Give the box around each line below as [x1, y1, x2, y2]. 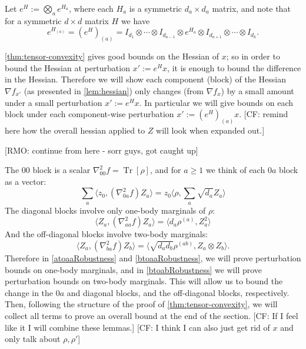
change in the [5, 286, 54, 298]
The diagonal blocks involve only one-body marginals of [5, 204, 206, 216]
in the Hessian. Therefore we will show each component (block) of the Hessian [5, 73, 286, 85]
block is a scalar [32, 164, 91, 176]
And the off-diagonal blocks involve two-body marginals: [5, 228, 208, 240]
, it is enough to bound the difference [167, 61, 301, 74]
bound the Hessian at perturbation [5, 61, 130, 74]
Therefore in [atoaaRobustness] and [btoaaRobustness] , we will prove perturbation [5, 252, 301, 264]
